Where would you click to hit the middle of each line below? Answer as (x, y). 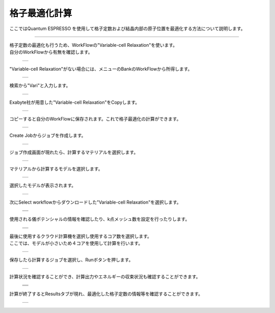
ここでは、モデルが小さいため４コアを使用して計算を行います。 (76, 243)
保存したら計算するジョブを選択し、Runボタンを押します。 (71, 260)
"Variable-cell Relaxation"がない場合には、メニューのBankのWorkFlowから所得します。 (101, 69)
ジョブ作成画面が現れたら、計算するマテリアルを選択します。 (74, 152)
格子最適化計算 (41, 13)
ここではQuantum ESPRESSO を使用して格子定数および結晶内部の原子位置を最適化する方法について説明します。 (127, 29)
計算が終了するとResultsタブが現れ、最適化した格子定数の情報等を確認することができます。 (106, 294)
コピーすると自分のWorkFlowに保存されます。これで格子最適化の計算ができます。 (95, 119)
